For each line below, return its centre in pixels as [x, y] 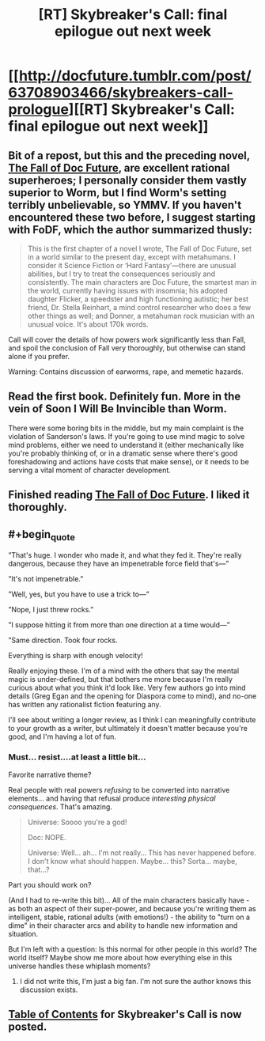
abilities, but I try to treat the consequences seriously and [121, 274]
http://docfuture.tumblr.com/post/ [135, 76]
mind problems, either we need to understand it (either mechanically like [126, 445]
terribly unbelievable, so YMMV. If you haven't [125, 204]
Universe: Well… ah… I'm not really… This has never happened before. [142, 853]
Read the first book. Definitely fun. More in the [125, 397]
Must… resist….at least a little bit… [77, 757]
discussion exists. [49, 990]
